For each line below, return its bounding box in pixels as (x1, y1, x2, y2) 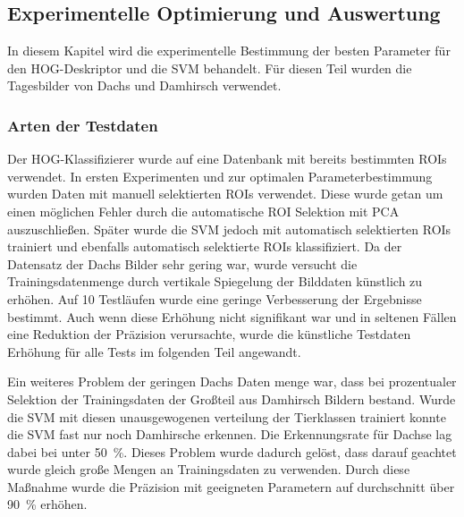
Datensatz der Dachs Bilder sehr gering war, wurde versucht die (7, 254, 358, 273)
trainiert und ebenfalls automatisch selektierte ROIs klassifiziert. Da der (7, 237, 402, 256)
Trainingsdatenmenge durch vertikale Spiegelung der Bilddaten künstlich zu (7, 272, 423, 291)
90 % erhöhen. (7, 495, 88, 513)
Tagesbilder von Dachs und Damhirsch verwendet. (7, 76, 282, 95)
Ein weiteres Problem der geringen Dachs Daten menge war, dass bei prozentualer (7, 372, 457, 391)
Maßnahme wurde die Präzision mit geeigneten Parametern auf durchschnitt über (7, 477, 455, 496)
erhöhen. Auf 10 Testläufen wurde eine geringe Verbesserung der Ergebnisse (7, 289, 422, 308)
